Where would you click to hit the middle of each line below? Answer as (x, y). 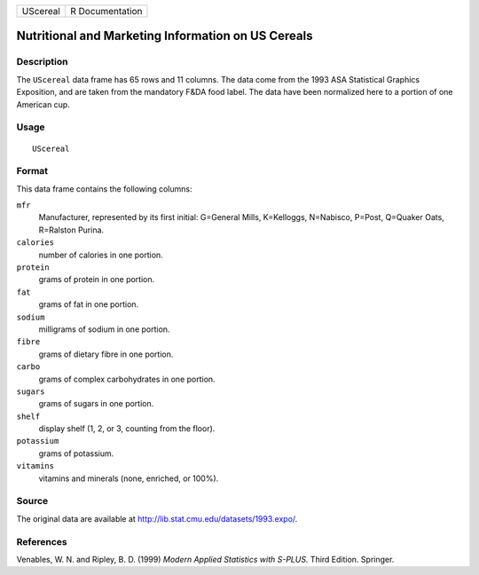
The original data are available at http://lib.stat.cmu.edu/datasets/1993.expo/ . (157, 518)
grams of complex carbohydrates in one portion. (127, 379)
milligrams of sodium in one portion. (104, 329)
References (42, 541)
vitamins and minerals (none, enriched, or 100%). (129, 478)
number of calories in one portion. (101, 255)
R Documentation (106, 11)
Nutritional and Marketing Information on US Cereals (165, 36)
